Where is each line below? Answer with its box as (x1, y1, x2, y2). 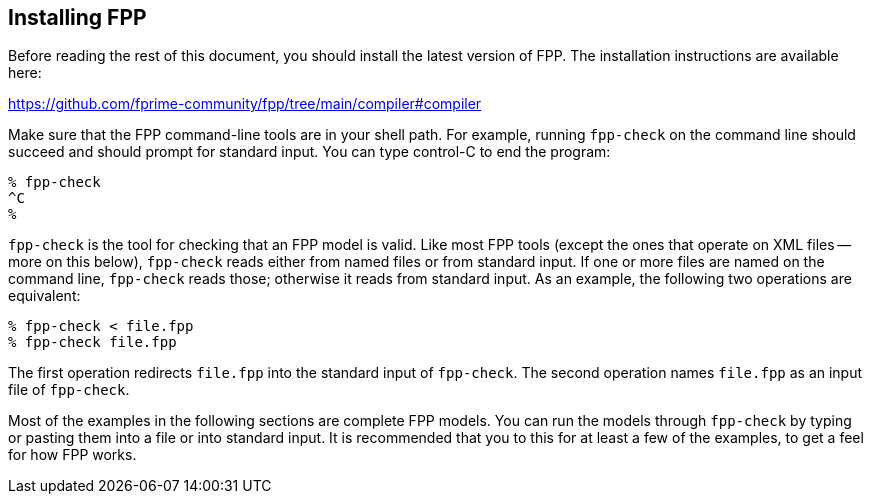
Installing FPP (8, 5, 147, 30)
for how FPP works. (8, 446, 137, 464)
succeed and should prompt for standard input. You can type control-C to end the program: (8, 143, 611, 161)
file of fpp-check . (8, 381, 130, 399)
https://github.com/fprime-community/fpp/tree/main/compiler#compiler (8, 95, 482, 113)
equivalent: (8, 287, 81, 305)
